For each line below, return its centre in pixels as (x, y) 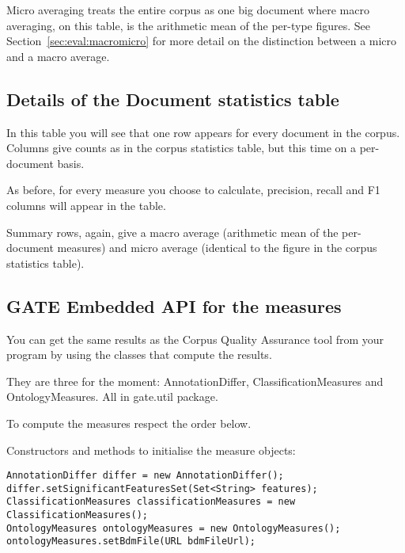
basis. (71, 163)
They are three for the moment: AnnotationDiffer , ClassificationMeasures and (195, 381)
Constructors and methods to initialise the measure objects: (151, 450)
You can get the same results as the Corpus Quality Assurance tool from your (195, 339)
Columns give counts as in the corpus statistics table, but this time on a (182, 148)
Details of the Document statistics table (173, 99)
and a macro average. (58, 56)
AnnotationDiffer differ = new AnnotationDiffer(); (145, 476)
